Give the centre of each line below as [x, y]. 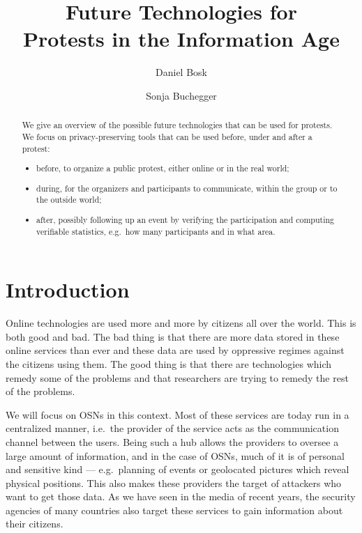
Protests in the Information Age [181, 39]
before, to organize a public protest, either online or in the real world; [163, 168]
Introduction [68, 289]
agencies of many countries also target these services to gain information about [174, 510]
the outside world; [69, 200]
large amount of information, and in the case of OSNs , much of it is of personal [175, 455]
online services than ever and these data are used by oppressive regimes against [175, 350]
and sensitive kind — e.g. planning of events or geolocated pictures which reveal [178, 469]
